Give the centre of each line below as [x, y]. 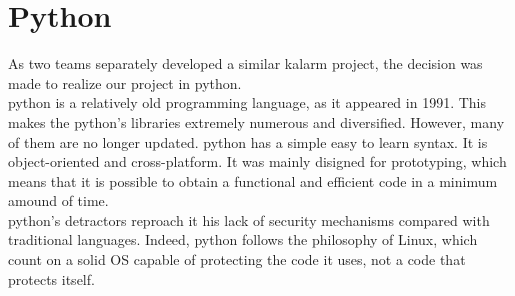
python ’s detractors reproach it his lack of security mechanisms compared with [249, 219]
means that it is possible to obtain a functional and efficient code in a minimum [253, 180]
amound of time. [58, 200]
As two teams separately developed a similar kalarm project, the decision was [245, 63]
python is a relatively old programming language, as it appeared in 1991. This [247, 102]
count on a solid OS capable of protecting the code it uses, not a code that [237, 259]
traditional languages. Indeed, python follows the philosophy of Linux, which [243, 239]
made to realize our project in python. [125, 82]
